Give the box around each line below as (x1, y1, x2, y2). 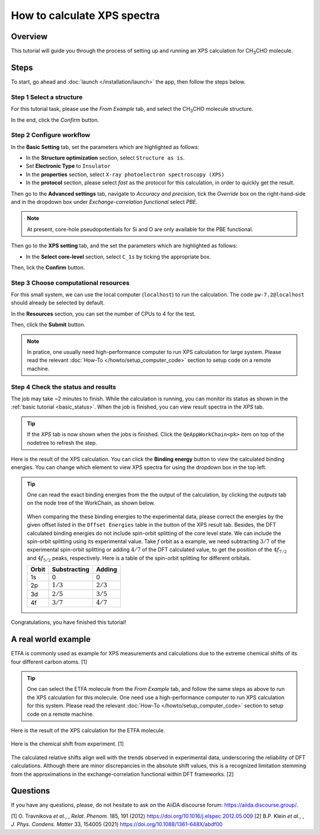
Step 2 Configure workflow (11, 131, 91, 139)
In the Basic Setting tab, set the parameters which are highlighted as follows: (11, 143, 200, 151)
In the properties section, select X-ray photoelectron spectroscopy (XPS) (25, 171, 225, 178)
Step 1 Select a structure (11, 93, 83, 101)
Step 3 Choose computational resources (11, 279, 130, 287)
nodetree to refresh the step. (27, 439, 97, 446)
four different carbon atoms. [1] (11, 658, 88, 665)
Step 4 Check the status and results (11, 383, 117, 391)
